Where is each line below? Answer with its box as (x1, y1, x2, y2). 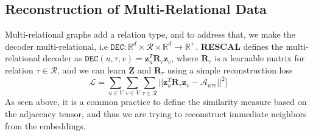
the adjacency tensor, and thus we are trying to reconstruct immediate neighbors (5, 107, 307, 120)
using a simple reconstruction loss (167, 63, 293, 76)
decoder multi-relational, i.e (5, 39, 108, 52)
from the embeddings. (5, 119, 86, 132)
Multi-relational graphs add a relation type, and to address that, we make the (5, 28, 295, 41)
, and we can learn (57, 63, 126, 76)
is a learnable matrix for (214, 52, 305, 64)
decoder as (43, 52, 82, 64)
